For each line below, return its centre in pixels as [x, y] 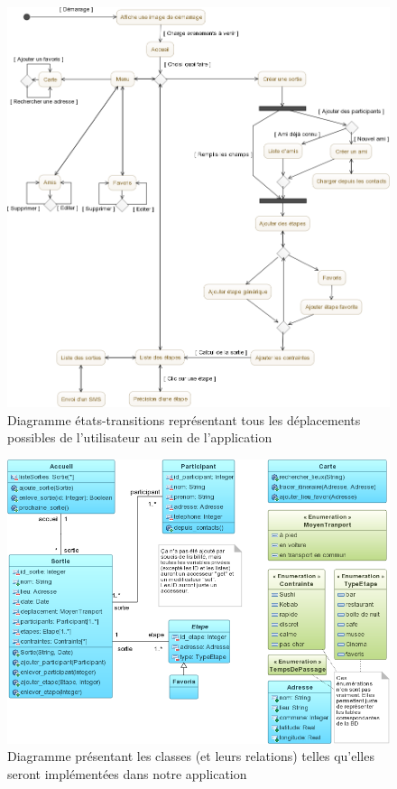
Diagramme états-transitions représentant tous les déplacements [184, 419]
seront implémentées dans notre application [127, 774]
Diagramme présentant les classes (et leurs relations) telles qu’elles [191, 756]
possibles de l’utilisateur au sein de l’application [140, 437]
